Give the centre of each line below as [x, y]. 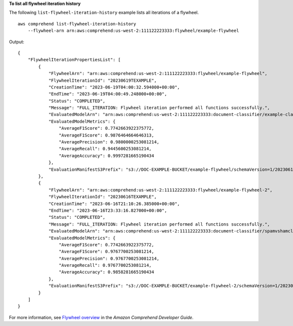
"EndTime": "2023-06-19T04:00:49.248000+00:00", [108, 94]
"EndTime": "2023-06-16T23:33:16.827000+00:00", [108, 210]
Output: [17, 42]
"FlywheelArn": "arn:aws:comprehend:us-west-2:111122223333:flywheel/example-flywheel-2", [161, 190]
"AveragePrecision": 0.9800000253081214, [109, 142]
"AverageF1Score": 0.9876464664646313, [106, 135]
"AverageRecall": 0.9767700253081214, [105, 265]
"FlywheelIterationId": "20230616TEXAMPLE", [103, 197]
